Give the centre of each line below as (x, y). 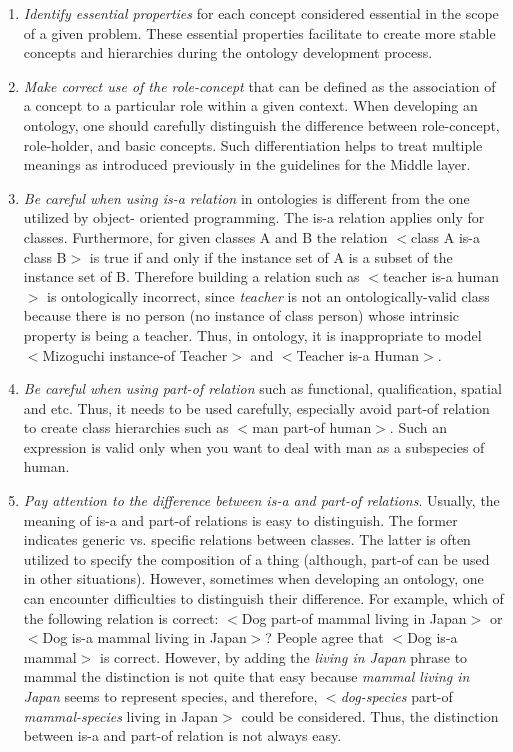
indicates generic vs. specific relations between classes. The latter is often (247, 539)
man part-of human (312, 427)
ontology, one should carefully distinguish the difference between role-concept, (261, 124)
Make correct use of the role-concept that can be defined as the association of (259, 85)
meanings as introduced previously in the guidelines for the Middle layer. (247, 164)
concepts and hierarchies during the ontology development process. (228, 52)
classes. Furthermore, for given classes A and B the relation (205, 236)
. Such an (418, 427)
